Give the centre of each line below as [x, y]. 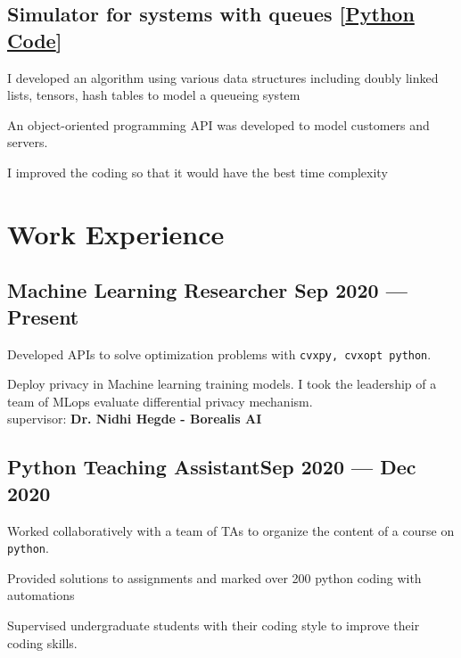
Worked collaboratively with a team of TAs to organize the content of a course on [231, 530]
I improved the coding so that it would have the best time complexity [198, 172]
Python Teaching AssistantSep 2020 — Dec [212, 467]
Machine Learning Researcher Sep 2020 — [207, 290]
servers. [28, 142]
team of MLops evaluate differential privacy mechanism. [160, 401]
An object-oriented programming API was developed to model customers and [218, 124]
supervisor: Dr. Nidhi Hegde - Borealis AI [135, 419]
